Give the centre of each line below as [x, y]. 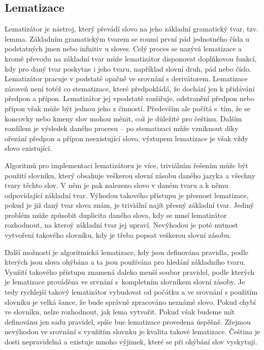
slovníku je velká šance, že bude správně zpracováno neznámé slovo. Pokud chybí [130, 301]
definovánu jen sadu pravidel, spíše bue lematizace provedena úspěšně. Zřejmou [128, 321]
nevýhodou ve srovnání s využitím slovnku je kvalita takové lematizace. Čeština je [133, 331]
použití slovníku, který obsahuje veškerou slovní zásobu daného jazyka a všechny [130, 175]
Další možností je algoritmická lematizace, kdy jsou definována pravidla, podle [127, 252]
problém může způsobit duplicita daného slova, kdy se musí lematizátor [116, 215]
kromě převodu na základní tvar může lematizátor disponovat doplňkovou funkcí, [131, 58]
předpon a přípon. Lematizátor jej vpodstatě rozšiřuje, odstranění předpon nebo [129, 98]
